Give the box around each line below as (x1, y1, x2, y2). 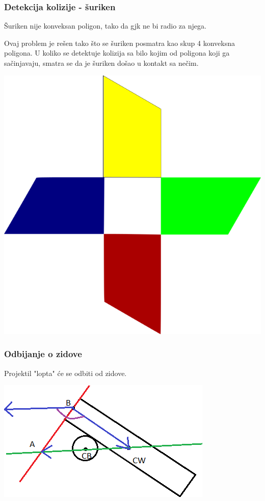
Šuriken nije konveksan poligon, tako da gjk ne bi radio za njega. (4, 20, 206, 31)
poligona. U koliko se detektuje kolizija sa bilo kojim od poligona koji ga (4, 47, 230, 58)
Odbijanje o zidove (4, 347, 82, 360)
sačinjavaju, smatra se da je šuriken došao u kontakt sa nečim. (4, 58, 199, 68)
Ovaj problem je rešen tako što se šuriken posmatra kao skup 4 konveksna (4, 37, 235, 48)
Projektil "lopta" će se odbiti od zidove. (4, 367, 127, 378)
